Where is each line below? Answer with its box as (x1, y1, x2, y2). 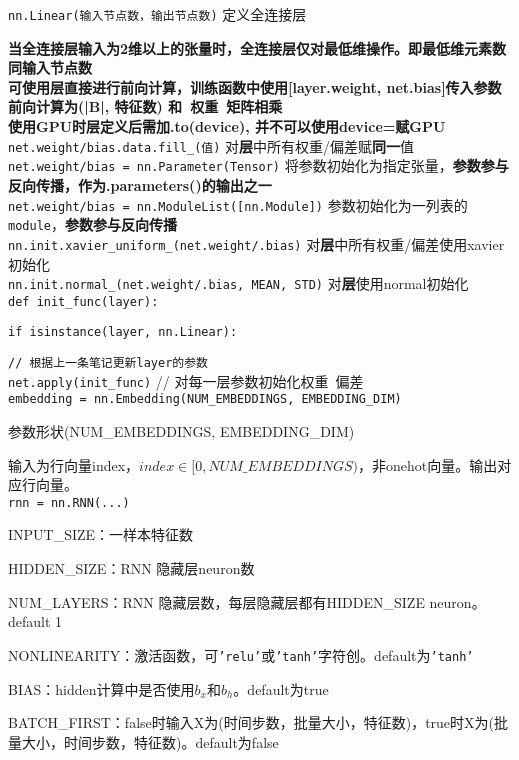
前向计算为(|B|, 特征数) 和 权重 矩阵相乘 (8, 96, 283, 117)
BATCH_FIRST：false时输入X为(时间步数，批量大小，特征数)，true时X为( (8, 712, 495, 733)
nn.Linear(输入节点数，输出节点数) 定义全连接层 (8, 4, 307, 24)
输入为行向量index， (8, 454, 140, 475)
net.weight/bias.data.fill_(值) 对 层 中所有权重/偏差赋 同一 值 (8, 135, 415, 156)
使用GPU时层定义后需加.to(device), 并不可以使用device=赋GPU (8, 116, 446, 137)
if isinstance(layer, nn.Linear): (8, 325, 238, 340)
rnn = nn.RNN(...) (8, 495, 130, 510)
